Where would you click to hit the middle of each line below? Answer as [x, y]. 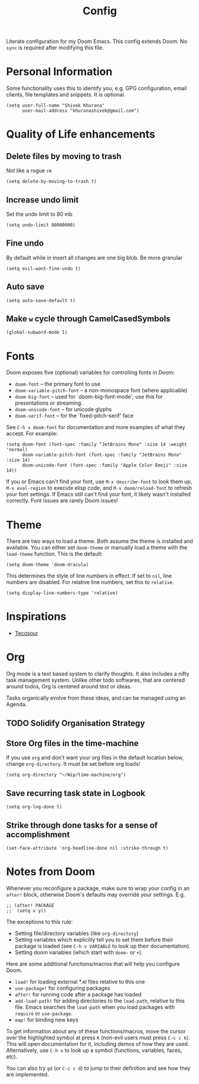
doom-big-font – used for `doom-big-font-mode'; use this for [89, 397]
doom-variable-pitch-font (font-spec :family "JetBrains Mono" [102, 455]
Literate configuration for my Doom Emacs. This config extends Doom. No [97, 41]
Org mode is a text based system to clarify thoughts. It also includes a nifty [98, 674]
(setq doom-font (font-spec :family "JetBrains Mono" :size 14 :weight [97, 445]
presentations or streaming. [49, 403]
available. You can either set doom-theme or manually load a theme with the [97, 548]
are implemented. [28, 1074]
